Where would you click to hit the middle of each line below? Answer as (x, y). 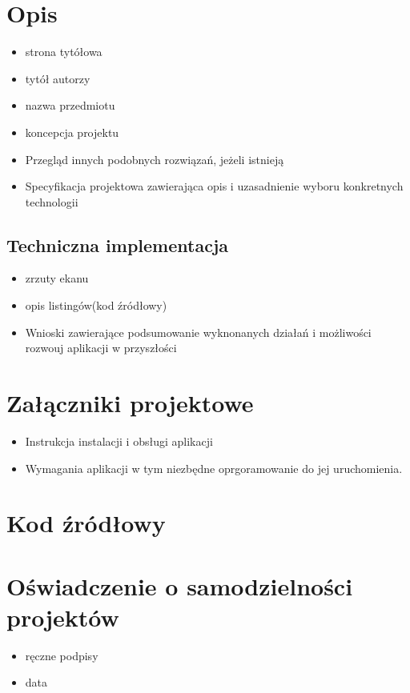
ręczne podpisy (62, 655)
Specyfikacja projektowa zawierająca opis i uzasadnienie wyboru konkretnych (214, 186)
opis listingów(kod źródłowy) (96, 305)
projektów (63, 617)
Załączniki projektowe (130, 403)
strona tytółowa (64, 52)
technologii (52, 201)
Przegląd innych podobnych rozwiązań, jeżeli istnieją (155, 159)
